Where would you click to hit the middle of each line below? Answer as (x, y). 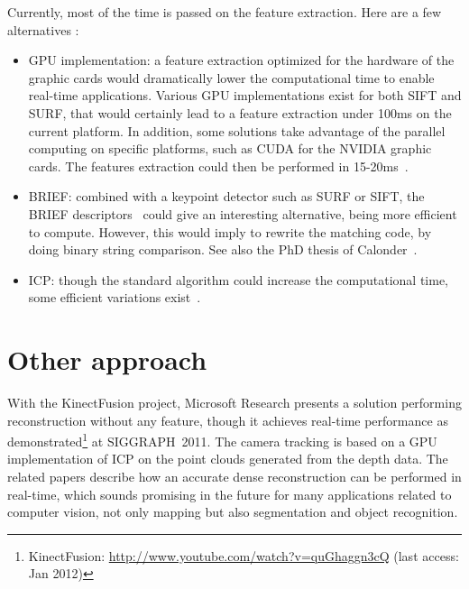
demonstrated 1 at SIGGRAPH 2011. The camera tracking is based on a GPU (222, 440)
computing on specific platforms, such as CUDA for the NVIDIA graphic (230, 148)
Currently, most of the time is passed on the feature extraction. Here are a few (225, 12)
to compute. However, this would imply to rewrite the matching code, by (230, 231)
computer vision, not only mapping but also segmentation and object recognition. (233, 512)
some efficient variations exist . (115, 297)
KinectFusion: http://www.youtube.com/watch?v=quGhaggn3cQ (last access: (244, 555)
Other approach (107, 359)
